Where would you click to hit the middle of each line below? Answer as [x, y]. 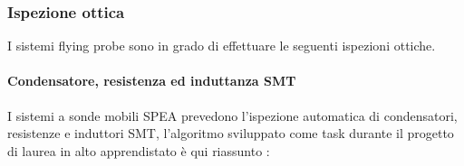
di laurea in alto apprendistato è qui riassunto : [139, 150]
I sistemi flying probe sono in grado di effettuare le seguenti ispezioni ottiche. [222, 46]
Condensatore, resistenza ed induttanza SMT [152, 81]
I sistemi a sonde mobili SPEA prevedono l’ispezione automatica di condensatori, [232, 115]
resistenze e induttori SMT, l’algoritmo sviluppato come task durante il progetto [231, 133]
